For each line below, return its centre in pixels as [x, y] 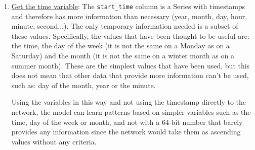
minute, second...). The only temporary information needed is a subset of [125, 26]
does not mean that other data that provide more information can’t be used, [130, 75]
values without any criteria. [54, 141]
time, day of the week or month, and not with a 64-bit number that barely [127, 122]
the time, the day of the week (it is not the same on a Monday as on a [120, 46]
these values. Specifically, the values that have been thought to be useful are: [130, 35]
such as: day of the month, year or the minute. [83, 85]
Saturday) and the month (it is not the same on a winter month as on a [123, 56]
